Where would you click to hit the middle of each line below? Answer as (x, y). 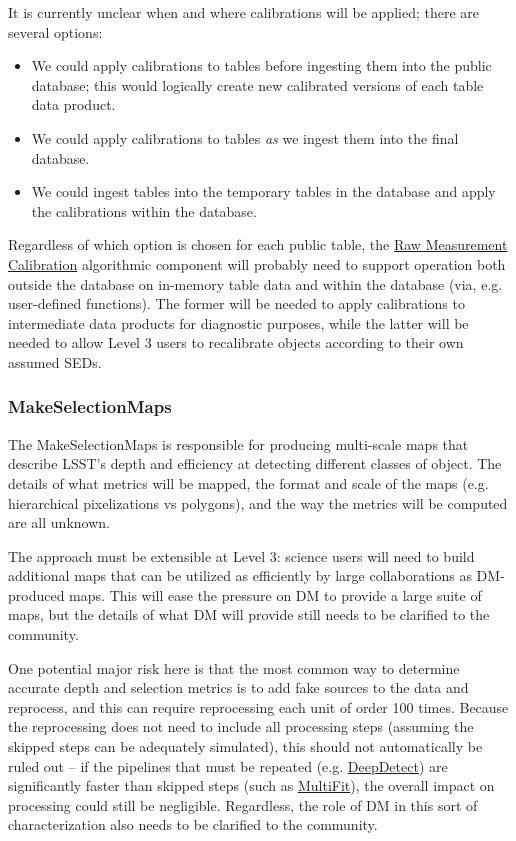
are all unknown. (59, 522)
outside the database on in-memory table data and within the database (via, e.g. (255, 283)
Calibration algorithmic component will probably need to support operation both (257, 263)
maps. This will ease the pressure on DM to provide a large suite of (275, 594)
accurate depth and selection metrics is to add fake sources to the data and (238, 687)
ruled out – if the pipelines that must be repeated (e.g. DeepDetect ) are (228, 765)
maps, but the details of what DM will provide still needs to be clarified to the (249, 614)
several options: (55, 31)
